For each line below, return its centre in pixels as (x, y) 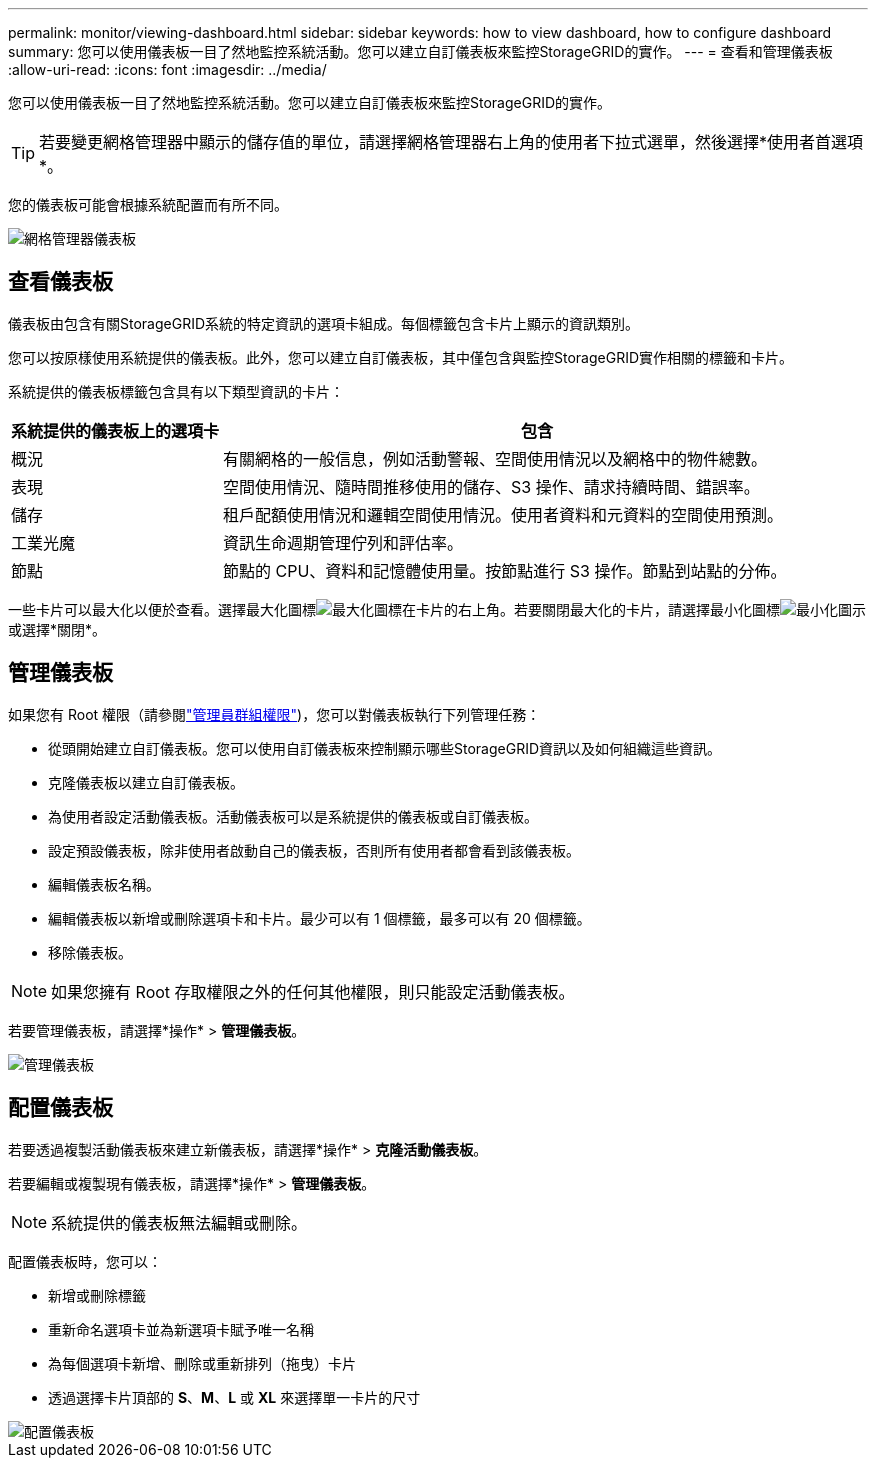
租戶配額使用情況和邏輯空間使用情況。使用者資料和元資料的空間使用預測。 (503, 514)
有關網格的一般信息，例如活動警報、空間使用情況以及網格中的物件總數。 (495, 458)
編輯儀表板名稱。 (104, 884)
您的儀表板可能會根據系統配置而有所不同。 (148, 204)
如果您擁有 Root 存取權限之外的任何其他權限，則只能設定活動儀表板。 (313, 991)
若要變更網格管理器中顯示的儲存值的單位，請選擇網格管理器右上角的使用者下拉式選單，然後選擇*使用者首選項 (451, 142)
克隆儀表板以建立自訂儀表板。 (146, 782)
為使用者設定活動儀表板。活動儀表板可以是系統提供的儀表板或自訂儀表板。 (293, 816)
